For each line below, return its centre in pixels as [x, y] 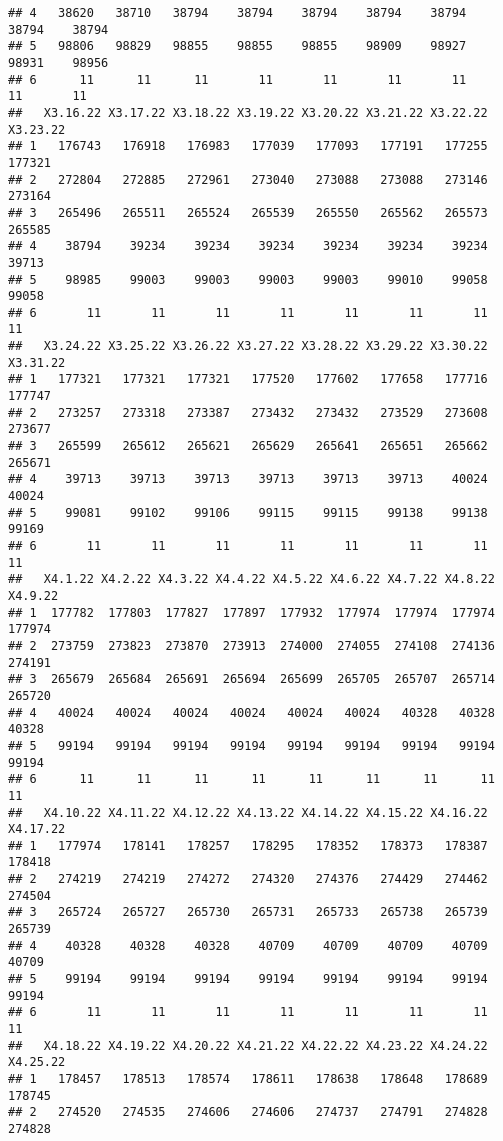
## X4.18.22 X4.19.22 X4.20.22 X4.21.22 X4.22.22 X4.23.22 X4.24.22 [248, 1045]
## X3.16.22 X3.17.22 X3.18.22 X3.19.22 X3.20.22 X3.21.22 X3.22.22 [248, 112]
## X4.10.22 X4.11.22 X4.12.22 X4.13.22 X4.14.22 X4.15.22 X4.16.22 [248, 812]
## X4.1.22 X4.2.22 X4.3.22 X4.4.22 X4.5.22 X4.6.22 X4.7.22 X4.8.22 [251, 579]
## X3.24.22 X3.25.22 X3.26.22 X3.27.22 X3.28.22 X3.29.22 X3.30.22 [248, 346]
